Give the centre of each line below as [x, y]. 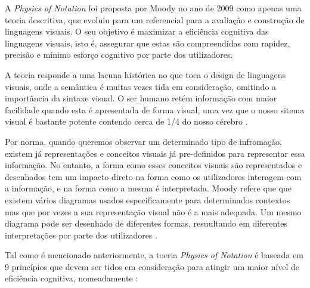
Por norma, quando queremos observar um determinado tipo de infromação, [143, 141]
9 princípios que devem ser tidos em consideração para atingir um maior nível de [152, 266]
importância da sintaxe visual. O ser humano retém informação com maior [141, 98]
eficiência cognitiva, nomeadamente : [72, 278]
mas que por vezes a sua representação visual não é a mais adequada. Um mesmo [153, 211]
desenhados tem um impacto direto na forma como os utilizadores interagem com [153, 176]
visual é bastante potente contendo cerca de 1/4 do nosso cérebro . [126, 121]
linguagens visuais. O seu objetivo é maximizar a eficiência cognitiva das [137, 31]
